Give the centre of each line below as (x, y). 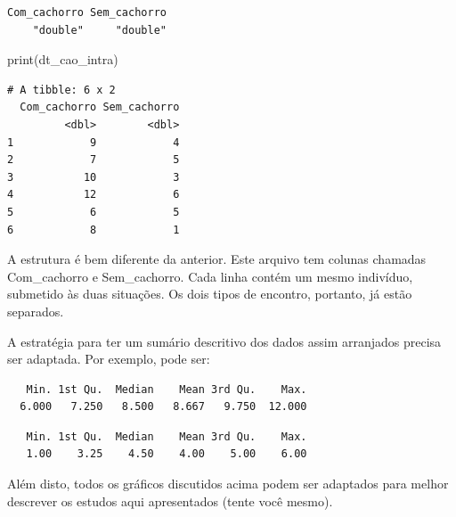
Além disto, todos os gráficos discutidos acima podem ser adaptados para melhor (228, 484)
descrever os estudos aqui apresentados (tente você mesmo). (170, 501)
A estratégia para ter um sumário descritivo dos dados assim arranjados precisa (224, 341)
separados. (36, 311)
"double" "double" (99, 30)
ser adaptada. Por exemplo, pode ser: (109, 359)
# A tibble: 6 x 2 (61, 90)
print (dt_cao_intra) (63, 59)
